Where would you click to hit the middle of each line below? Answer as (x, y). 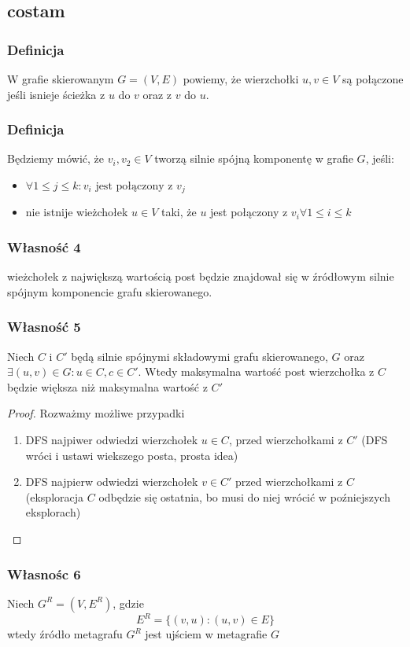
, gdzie (128, 603)
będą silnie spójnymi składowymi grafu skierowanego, (199, 356)
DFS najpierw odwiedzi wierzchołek (112, 482)
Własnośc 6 (44, 573)
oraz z (157, 94)
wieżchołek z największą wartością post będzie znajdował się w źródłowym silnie (201, 276)
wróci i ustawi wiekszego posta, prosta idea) (132, 455)
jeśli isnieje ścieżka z (56, 94)
